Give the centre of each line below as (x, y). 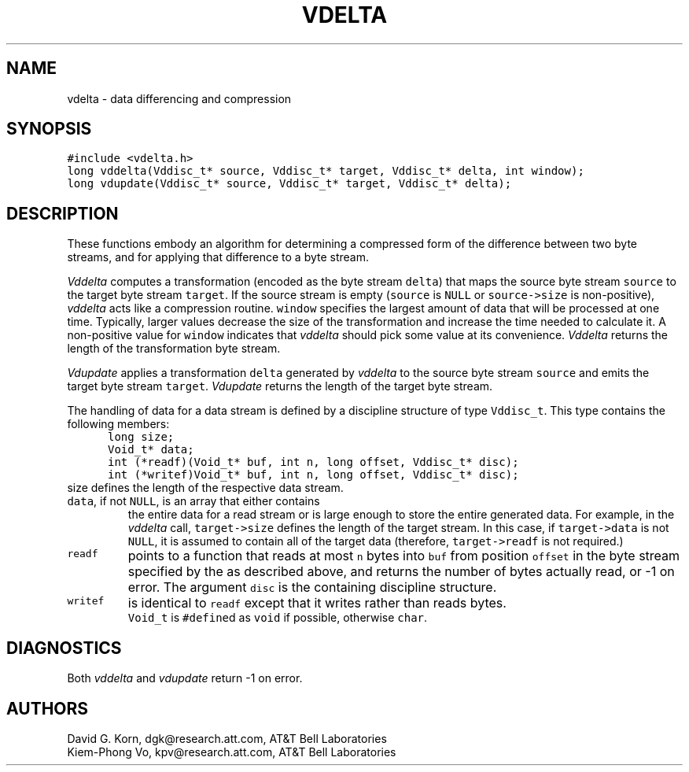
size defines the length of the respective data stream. (205, 488)
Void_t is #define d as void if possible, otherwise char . (278, 618)
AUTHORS (48, 708)
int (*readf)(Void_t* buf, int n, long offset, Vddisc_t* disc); (313, 462)
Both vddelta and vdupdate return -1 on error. (185, 678)
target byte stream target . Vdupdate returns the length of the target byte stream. (280, 386)
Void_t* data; (151, 450)
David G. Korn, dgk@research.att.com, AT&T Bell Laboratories (227, 738)
